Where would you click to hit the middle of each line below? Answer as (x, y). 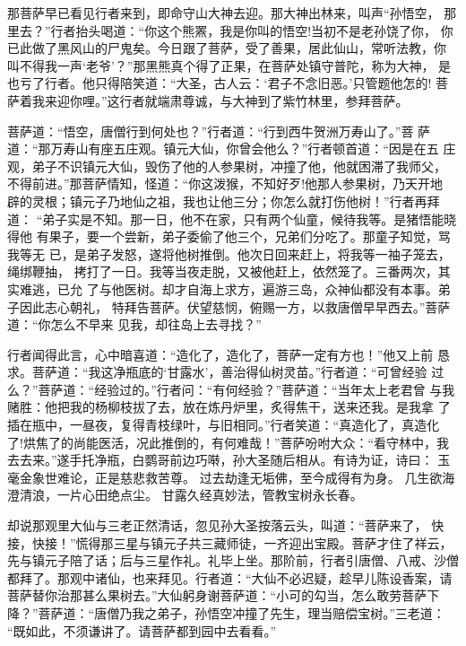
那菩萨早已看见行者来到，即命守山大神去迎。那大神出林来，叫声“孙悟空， (224, 13)
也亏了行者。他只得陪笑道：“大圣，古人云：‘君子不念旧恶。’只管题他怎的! (220, 83)
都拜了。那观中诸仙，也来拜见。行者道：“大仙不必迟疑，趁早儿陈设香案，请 (230, 577)
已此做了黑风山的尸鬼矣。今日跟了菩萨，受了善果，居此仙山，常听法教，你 (227, 48)
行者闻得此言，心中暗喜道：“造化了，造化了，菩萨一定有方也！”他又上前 (220, 354)
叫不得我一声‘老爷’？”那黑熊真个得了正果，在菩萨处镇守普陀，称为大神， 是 (229, 65)
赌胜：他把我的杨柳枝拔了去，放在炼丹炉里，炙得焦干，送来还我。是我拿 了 (229, 407)
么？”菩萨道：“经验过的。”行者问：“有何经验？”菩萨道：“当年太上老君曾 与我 (231, 389)
